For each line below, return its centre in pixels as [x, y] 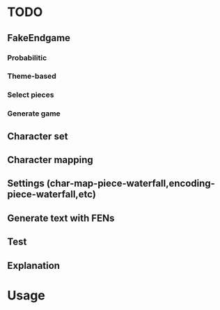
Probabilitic [27, 58]
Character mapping [50, 160]
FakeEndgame [39, 38]
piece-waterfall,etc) [52, 195]
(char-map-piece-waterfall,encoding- [131, 184]
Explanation [34, 265]
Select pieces [31, 95]
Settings [26, 184]
